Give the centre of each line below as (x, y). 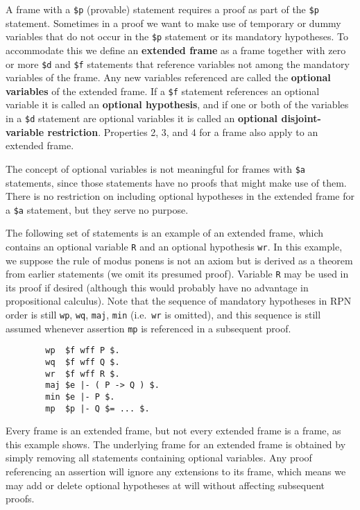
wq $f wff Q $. (83, 362)
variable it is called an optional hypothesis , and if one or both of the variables (177, 104)
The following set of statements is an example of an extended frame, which (165, 233)
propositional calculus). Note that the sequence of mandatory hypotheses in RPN (179, 301)
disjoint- (301, 118)
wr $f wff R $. (83, 374)
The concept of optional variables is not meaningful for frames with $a (155, 168)
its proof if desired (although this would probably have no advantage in (157, 287)
